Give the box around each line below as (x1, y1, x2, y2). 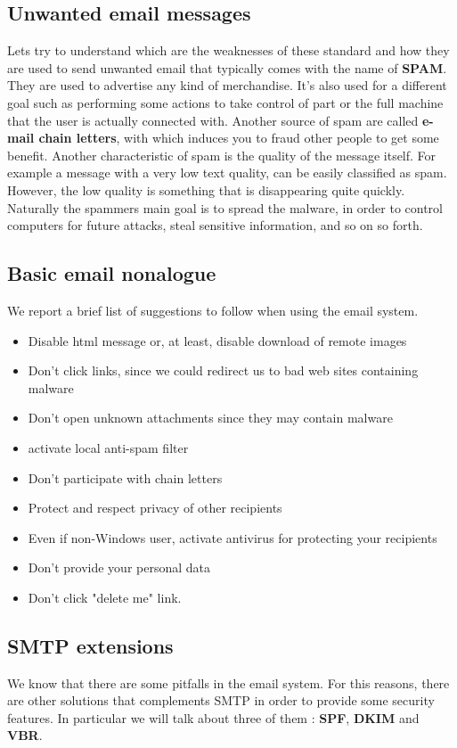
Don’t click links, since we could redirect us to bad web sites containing (28, 361, 419, 380)
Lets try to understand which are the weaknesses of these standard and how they (7, 41, 450, 60)
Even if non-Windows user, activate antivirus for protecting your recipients (28, 528, 437, 547)
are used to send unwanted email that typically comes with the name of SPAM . (7, 58, 447, 77)
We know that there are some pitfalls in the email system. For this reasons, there (7, 673, 450, 692)
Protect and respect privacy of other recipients (28, 498, 282, 517)
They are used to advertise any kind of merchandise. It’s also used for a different (7, 76, 447, 95)
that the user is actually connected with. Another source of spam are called (7, 111, 419, 129)
